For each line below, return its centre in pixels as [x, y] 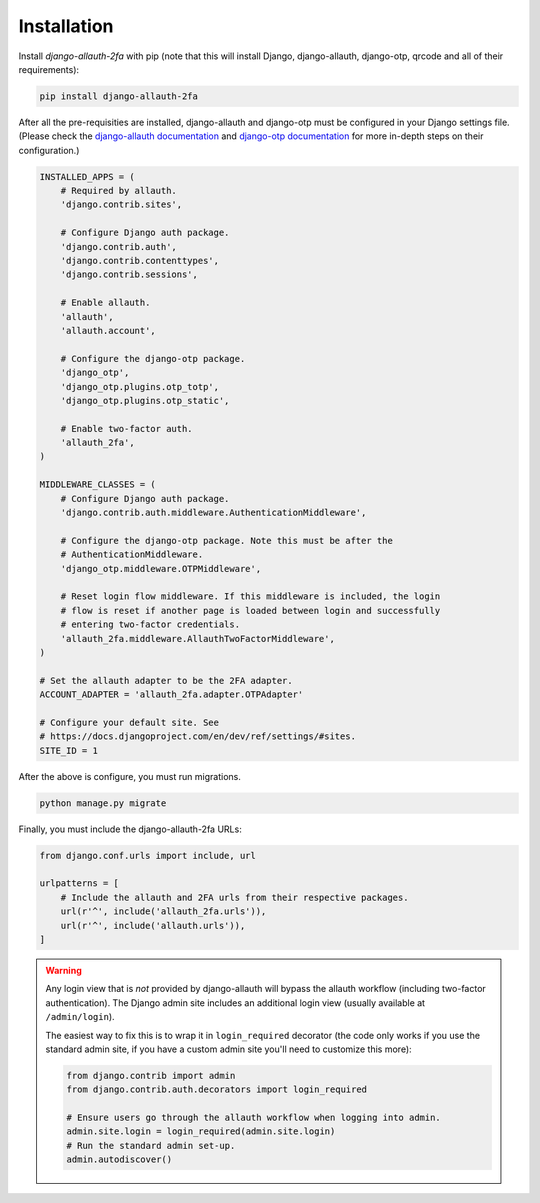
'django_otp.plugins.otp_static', [145, 400]
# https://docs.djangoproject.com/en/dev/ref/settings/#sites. [198, 736]
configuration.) [49, 150]
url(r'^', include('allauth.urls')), [153, 925]
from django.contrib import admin [151, 1075]
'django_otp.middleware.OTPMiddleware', [161, 568]
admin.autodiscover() [119, 1159]
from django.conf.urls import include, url [148, 855]
